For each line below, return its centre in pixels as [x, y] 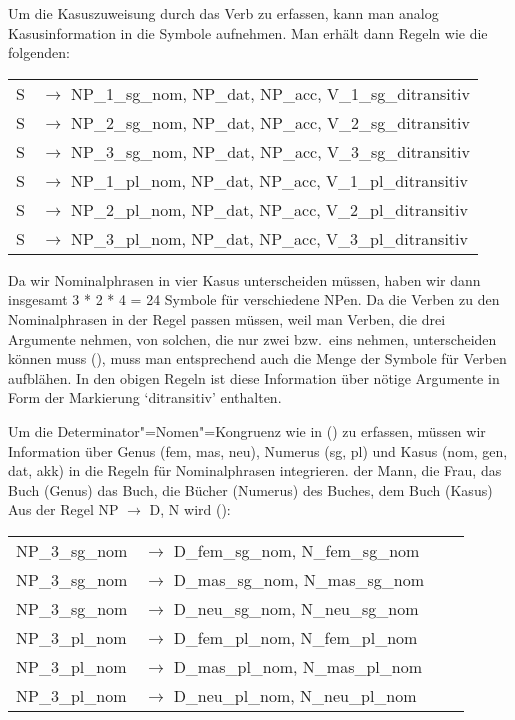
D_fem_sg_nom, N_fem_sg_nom [296, 550]
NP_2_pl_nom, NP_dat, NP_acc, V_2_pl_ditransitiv [269, 209]
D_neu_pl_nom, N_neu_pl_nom [295, 695]
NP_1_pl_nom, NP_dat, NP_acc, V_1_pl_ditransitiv [269, 180]
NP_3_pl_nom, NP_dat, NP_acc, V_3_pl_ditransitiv [269, 238]
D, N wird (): [190, 509]
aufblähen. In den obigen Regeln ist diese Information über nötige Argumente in [254, 377]
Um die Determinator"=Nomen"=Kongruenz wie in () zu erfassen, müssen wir [247, 430]
